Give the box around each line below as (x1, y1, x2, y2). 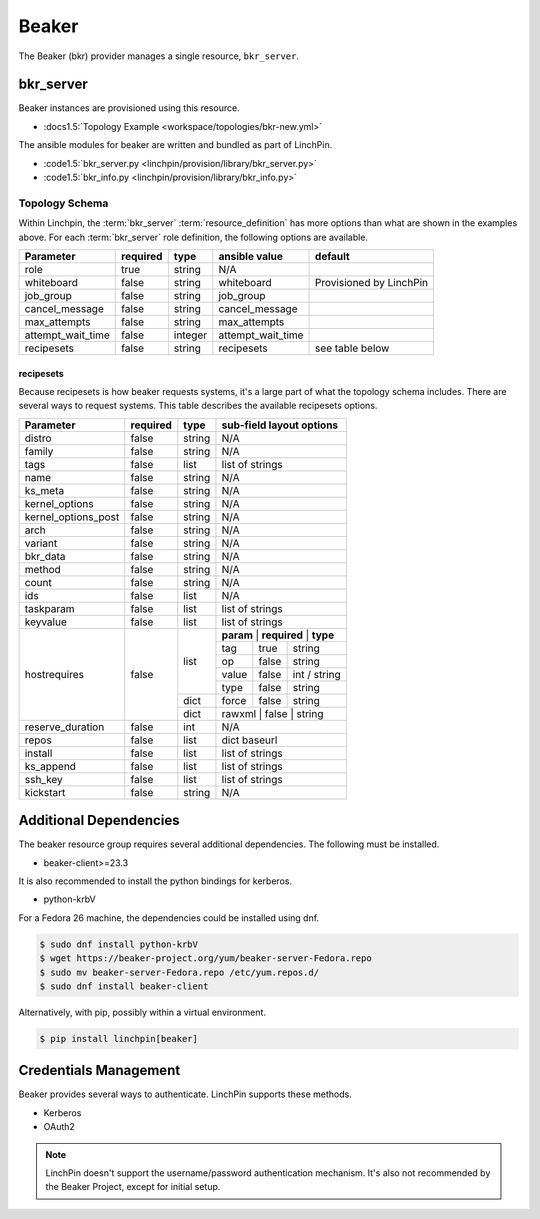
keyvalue (24, 615, 67, 629)
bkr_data (24, 549, 66, 563)
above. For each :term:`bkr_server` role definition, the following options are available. (18, 231, 369, 243)
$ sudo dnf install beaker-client (39, 980, 209, 992)
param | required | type (221, 628, 335, 642)
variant (24, 536, 58, 550)
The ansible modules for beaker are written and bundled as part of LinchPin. (18, 139, 333, 151)
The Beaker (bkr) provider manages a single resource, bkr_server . (18, 50, 300, 62)
